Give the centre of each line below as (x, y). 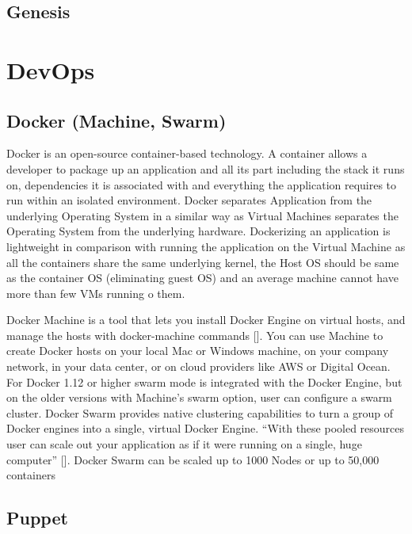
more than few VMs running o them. (96, 293)
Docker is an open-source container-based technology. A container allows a (187, 153)
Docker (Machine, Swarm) (116, 120)
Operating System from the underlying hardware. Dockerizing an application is (198, 231)
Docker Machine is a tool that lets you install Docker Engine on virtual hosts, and (206, 320)
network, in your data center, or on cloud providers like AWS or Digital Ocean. (198, 366)
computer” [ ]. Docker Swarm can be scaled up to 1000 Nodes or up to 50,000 (193, 459)
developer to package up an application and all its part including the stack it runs (206, 168)
